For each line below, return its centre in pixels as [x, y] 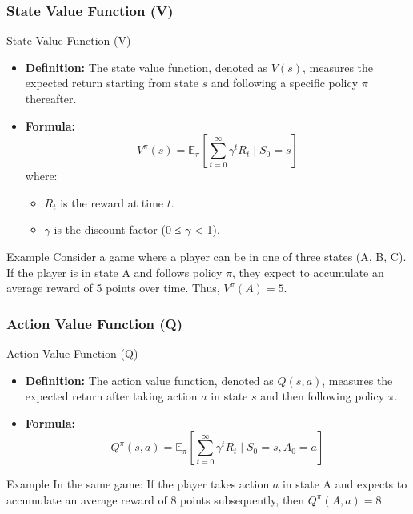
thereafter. [51, 98]
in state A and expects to [345, 484]
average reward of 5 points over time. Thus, [113, 288]
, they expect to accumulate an [308, 272]
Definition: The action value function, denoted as [149, 380]
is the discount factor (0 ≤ [118, 229]
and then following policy [323, 396]
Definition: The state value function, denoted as [146, 67]
